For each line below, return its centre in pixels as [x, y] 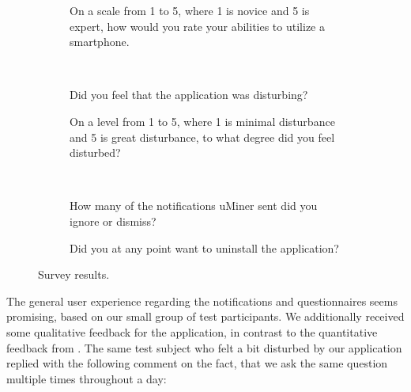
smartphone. [100, 42]
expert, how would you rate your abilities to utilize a [197, 26]
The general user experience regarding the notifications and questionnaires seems [202, 301]
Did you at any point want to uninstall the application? [204, 247]
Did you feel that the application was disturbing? [189, 95]
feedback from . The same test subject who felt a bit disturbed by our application [204, 347]
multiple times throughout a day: [87, 378]
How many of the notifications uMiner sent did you [194, 206]
